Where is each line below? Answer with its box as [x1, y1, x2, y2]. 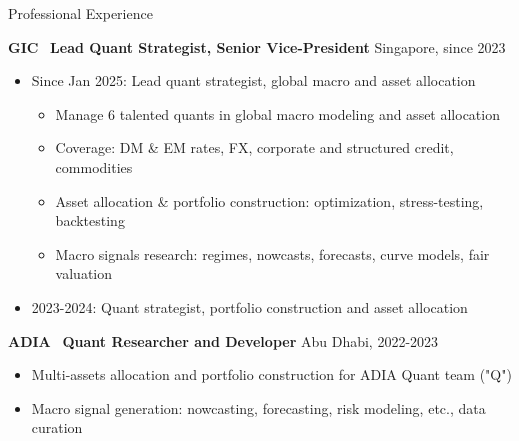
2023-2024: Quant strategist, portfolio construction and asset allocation [31, 296, 468, 317]
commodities [55, 156, 133, 177]
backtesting [55, 210, 125, 231]
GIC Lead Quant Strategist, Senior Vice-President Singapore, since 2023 [8, 36, 506, 57]
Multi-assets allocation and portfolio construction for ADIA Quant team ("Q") [31, 364, 512, 385]
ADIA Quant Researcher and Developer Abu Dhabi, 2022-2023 [8, 330, 439, 351]
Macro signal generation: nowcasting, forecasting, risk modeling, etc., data [31, 397, 486, 418]
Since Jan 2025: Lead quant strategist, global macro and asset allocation [31, 70, 476, 91]
